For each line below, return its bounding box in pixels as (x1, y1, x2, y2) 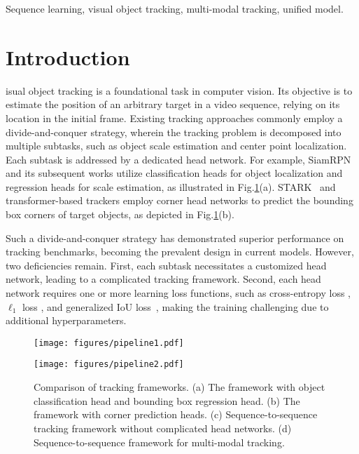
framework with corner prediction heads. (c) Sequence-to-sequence (34, 407, 318, 422)
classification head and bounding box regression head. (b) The (34, 393, 300, 408)
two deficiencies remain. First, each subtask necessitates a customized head (6, 258, 327, 272)
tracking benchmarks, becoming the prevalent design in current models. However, (6, 244, 354, 259)
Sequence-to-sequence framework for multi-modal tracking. (34, 434, 285, 449)
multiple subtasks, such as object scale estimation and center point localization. (6, 138, 347, 153)
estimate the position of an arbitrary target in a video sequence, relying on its (6, 97, 340, 112)
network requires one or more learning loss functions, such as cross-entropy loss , (6, 286, 351, 300)
